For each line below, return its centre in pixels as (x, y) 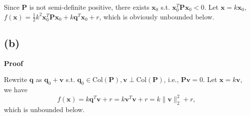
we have (16, 90)
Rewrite (16, 79)
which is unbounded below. (44, 109)
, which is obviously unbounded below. (157, 16)
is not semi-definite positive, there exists (89, 7)
